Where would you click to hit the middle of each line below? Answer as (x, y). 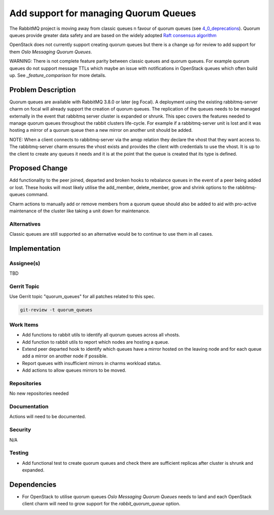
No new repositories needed (39, 393)
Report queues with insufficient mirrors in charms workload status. (92, 363)
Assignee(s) (25, 263)
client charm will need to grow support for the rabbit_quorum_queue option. (101, 504)
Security (20, 430)
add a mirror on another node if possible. (65, 356)
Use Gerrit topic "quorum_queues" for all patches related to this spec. (82, 297)
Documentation (29, 407)
